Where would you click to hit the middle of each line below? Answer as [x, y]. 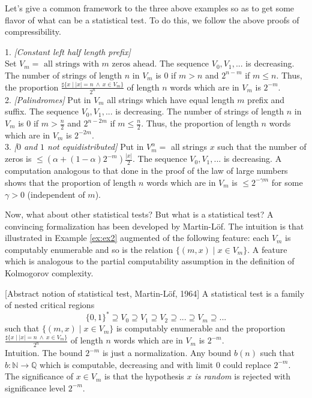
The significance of [39, 376]
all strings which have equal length [171, 99]
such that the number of [262, 147]
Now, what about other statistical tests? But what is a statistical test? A [139, 214]
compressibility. [33, 31]
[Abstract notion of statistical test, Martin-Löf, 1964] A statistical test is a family [155, 293]
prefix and [266, 99]
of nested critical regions [50, 305]
